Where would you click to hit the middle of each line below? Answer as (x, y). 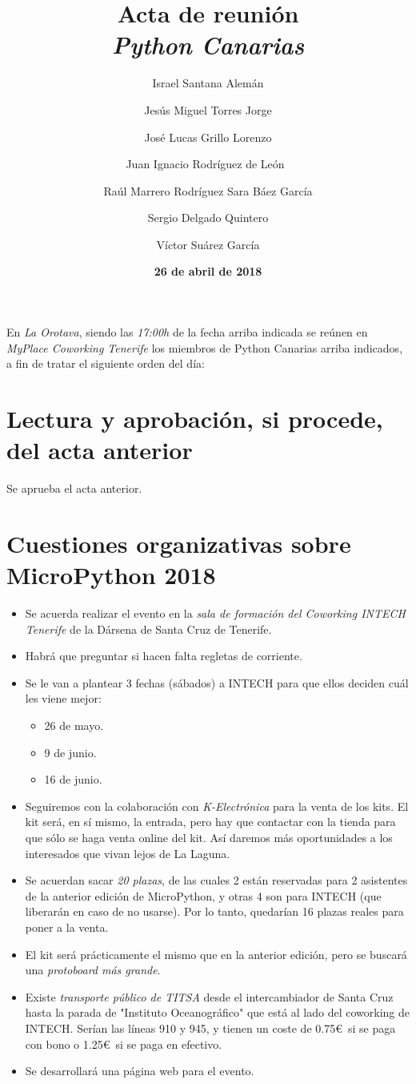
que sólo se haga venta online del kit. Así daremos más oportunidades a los (209, 837)
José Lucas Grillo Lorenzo (208, 137)
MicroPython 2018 (111, 575)
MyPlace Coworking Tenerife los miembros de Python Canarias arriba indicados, (205, 347)
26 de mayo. (74, 725)
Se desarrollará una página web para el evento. (140, 1071)
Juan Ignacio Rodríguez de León (205, 164)
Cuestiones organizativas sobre (179, 543)
